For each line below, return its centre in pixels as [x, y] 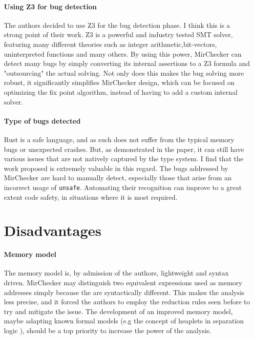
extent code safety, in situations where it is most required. [91, 197]
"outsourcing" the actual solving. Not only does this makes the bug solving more [124, 73]
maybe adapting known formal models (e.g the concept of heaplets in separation [124, 321]
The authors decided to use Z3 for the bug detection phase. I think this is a [117, 25]
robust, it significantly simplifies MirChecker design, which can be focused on [119, 82]
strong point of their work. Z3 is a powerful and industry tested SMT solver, [118, 34]
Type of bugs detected [42, 120]
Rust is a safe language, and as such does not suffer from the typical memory [119, 139]
